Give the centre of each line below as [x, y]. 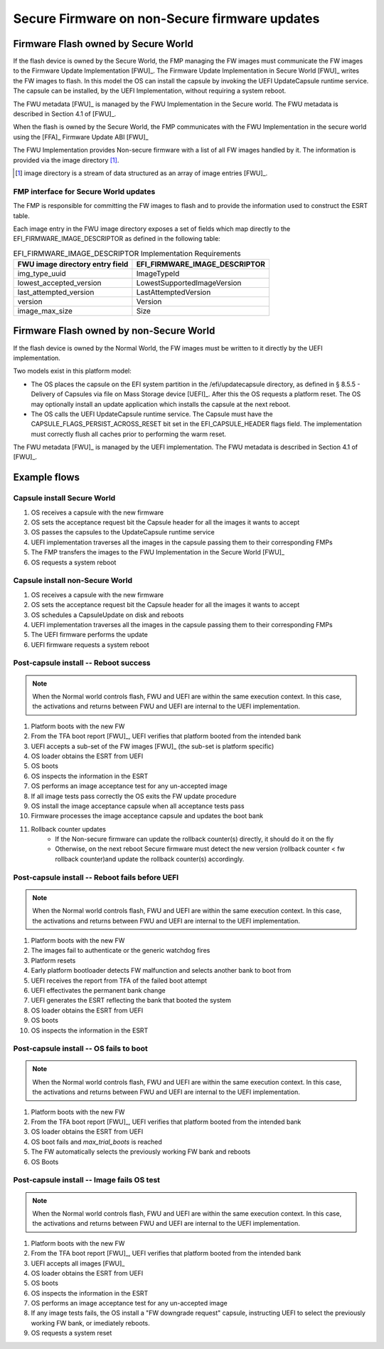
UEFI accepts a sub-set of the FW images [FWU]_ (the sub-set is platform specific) [153, 746]
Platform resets [53, 960]
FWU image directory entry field [73, 264]
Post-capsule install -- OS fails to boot [81, 1049]
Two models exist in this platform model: [72, 371]
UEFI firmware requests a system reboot [90, 644]
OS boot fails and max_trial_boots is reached [97, 1142]
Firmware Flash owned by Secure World [103, 44]
